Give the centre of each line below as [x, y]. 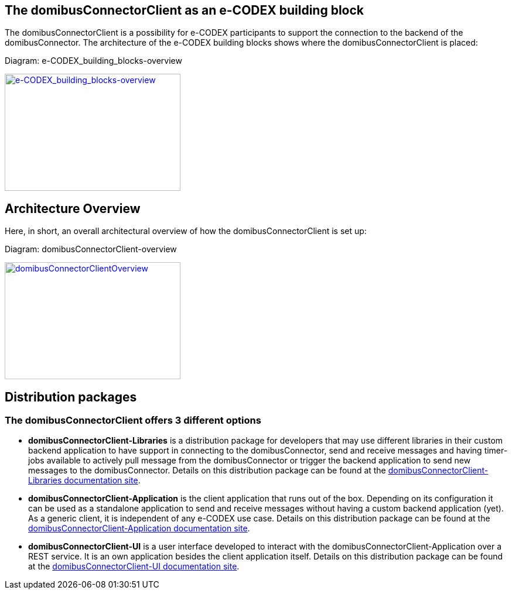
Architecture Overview [73, 208]
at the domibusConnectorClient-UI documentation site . [134, 566]
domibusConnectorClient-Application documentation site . [139, 528]
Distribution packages [71, 397]
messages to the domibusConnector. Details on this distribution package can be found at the [207, 471]
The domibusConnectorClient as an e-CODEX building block [185, 10]
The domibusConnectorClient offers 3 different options [133, 420]
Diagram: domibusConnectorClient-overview [91, 249]
